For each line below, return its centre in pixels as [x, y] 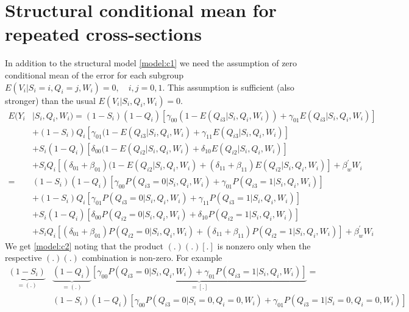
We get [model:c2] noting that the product [84, 245]
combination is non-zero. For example [152, 258]
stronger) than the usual [50, 100]
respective [23, 258]
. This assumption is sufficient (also [228, 87]
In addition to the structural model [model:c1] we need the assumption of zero [151, 63]
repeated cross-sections [103, 34]
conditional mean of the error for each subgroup [94, 75]
